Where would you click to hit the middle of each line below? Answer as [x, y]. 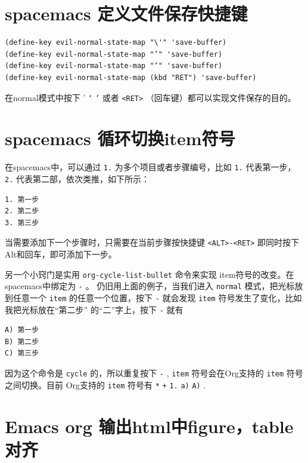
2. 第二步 [22, 211]
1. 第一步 [22, 199]
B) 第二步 [22, 341]
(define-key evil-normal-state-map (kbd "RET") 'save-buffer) [131, 77]
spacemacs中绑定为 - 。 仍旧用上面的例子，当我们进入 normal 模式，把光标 [150, 286]
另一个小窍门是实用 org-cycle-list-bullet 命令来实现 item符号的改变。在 [150, 274]
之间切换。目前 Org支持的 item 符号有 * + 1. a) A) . [105, 384]
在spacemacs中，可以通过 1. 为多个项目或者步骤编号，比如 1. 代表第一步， [150, 167]
